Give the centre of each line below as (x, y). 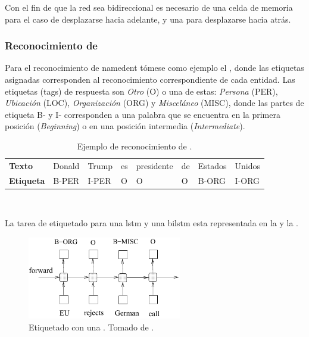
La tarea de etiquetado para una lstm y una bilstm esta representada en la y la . (152, 223)
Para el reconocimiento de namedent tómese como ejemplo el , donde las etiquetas (154, 68)
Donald (66, 165)
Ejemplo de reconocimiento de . (135, 146)
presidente (154, 165)
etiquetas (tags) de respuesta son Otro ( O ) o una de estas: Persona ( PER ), (141, 91)
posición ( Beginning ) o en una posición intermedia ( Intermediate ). (125, 126)
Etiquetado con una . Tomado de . (91, 327)
